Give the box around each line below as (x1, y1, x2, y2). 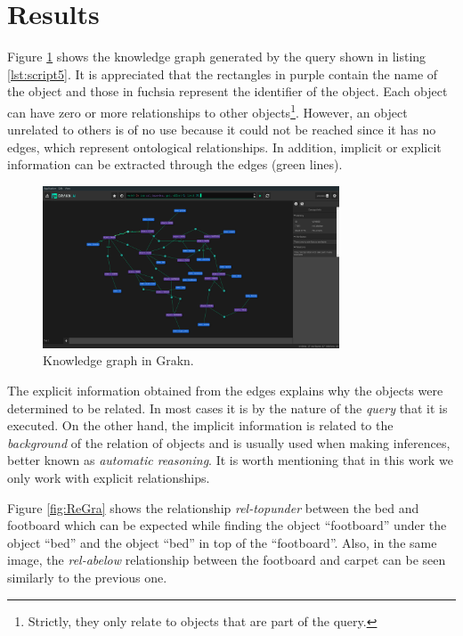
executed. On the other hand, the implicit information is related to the (7, 416, 394, 435)
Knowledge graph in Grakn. (43, 351, 194, 370)
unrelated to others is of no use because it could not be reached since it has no (7, 120, 436, 139)
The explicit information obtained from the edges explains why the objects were (7, 381, 443, 399)
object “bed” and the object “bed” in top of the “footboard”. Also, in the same (7, 533, 437, 551)
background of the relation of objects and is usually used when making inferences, (7, 433, 451, 452)
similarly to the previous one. (7, 567, 167, 586)
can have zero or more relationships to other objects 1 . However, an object (7, 100, 408, 121)
